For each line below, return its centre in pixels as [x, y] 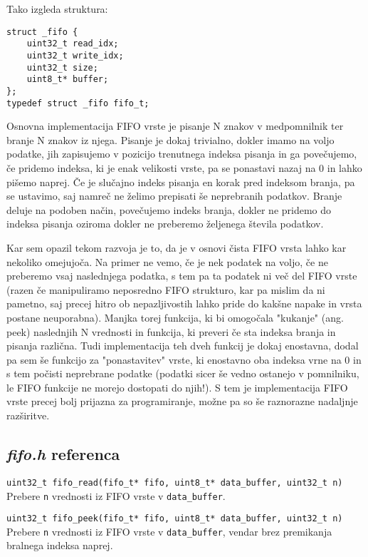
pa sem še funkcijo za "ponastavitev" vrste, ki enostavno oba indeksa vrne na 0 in [184, 359]
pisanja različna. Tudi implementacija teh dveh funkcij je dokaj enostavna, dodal [183, 346]
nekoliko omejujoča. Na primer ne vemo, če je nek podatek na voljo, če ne [167, 261]
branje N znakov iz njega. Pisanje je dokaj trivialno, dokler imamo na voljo [170, 139]
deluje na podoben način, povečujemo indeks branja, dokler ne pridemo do [169, 209]
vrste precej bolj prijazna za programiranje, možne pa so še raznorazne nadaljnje [182, 401]
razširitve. [28, 415]
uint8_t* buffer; [68, 80]
